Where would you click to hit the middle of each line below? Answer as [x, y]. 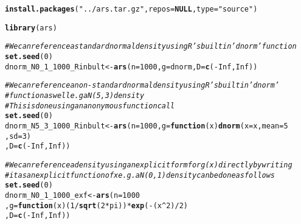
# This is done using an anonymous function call [90, 106]
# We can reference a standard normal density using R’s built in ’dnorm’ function [151, 47]
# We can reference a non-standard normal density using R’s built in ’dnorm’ [142, 86]
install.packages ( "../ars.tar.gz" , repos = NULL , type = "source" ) [131, 9]
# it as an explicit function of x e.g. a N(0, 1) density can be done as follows [140, 175]
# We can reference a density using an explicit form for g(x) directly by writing [149, 165]
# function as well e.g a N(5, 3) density [75, 95]
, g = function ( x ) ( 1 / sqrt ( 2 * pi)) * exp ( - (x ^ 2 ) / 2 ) [96, 205]
